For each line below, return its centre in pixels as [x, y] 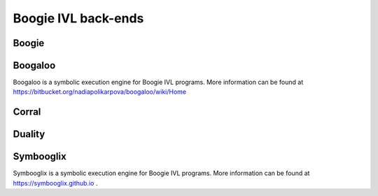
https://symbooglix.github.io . [55, 183]
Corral [27, 112]
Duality [29, 134]
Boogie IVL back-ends [78, 18]
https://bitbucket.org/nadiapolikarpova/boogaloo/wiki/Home [100, 92]
